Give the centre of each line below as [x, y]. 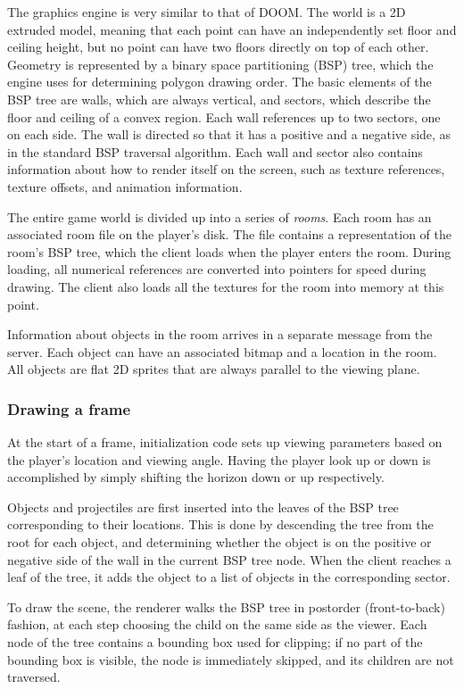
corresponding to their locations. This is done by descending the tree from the [220, 524]
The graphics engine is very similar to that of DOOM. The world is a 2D [207, 12]
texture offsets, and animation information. [125, 186]
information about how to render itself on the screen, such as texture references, [226, 169]
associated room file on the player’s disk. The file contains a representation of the [229, 234]
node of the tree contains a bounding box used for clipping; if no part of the [215, 642]
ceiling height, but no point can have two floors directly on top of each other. [218, 47]
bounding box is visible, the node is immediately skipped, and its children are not [231, 659]
